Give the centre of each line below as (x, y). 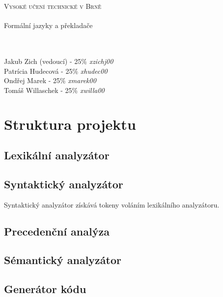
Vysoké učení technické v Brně (53, 6)
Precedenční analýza (57, 231)
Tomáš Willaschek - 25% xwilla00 (54, 90)
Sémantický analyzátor (63, 260)
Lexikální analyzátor (57, 155)
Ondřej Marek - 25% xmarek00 (50, 80)
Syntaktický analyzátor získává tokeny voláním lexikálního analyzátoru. (112, 204)
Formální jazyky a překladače (48, 25)
